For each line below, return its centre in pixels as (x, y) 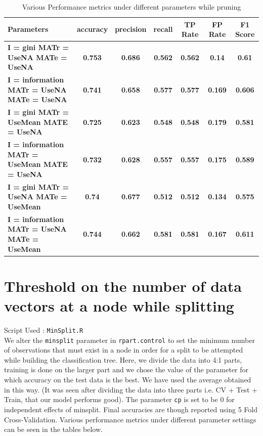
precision (131, 29)
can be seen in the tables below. (53, 429)
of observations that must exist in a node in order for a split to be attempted (124, 350)
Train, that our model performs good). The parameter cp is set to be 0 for (119, 399)
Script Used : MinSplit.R (44, 330)
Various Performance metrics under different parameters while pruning (131, 7)
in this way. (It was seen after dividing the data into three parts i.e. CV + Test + (131, 389)
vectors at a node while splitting (119, 306)
